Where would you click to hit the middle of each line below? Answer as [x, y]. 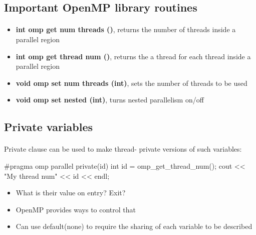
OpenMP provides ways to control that [76, 209]
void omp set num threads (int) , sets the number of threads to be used [132, 83]
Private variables [49, 127]
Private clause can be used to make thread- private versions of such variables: [123, 149]
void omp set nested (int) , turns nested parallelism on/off [110, 100]
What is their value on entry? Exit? [71, 193]
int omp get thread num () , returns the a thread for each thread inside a [133, 56]
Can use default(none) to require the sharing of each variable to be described [134, 226]
